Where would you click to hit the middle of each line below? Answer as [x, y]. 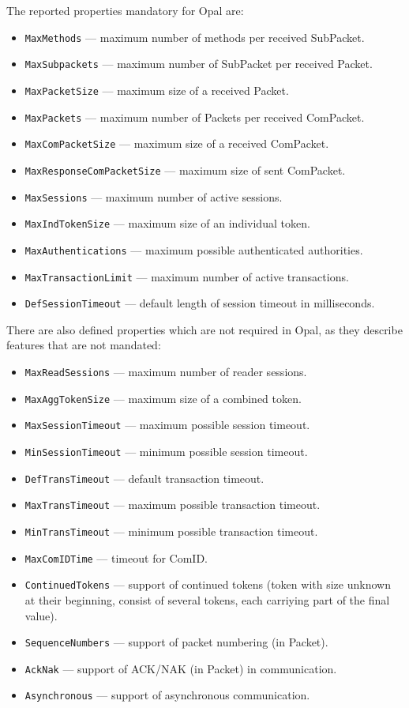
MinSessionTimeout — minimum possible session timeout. [166, 451]
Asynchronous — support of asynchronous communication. [167, 695]
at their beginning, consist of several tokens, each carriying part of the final [207, 599]
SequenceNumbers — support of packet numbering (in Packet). [176, 642]
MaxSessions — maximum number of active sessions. [154, 196]
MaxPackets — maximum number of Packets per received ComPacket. [195, 117]
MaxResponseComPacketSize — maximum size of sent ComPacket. [185, 169]
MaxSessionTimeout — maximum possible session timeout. [167, 425]
